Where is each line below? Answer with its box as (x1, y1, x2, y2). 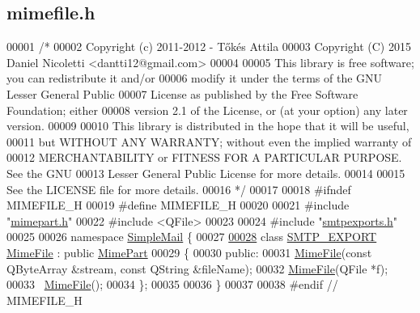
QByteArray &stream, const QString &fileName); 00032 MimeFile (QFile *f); (6, 260, 388, 277)
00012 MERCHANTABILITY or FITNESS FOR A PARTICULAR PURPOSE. (6, 149, 402, 166)
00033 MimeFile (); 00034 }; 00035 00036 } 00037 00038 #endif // (6, 276, 338, 293)
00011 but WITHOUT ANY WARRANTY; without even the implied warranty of (6, 133, 412, 150)
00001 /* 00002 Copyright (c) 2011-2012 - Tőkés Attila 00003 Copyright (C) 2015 (6, 38, 411, 55)
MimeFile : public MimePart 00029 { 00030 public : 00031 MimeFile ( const (6, 243, 372, 260)
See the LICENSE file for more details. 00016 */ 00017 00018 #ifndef (6, 180, 351, 197)
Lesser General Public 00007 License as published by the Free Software (6, 85, 358, 102)
